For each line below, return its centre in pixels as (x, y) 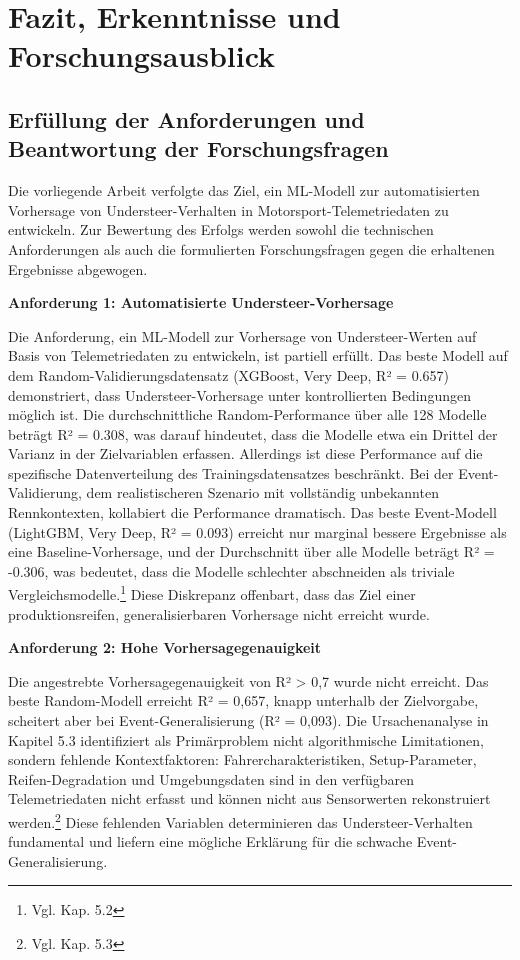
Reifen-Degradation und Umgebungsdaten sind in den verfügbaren (211, 778)
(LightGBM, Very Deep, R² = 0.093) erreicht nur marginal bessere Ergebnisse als (257, 531)
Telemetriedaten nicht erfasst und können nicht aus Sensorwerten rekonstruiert (249, 798)
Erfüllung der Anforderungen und (186, 118)
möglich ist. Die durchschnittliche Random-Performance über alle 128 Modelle (247, 414)
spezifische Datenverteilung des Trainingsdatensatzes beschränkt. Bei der (231, 472)
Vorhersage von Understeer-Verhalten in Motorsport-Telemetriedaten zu (228, 209)
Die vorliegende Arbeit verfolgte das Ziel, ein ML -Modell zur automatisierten (244, 190)
